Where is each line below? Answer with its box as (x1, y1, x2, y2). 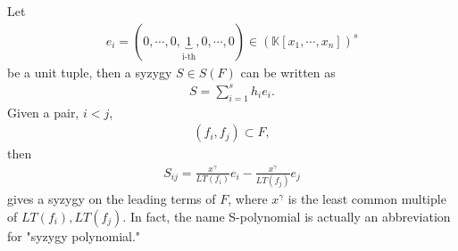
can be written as (240, 62, 336, 81)
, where (228, 190, 268, 208)
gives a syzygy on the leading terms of (7, 190, 216, 208)
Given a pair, (7, 102, 79, 121)
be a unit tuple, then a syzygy (7, 62, 172, 81)
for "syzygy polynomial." (7, 226, 141, 245)
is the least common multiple (287, 190, 446, 208)
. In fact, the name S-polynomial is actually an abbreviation (122, 206, 451, 225)
